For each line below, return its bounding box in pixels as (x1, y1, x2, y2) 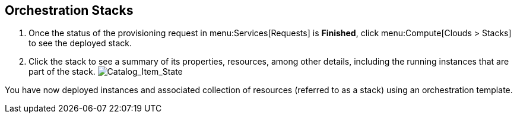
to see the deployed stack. (28, 38, 132, 49)
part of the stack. (28, 66, 96, 77)
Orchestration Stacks (5, 3, 134, 18)
